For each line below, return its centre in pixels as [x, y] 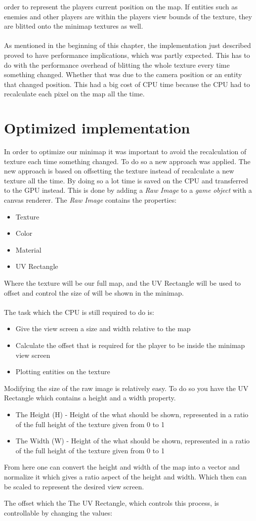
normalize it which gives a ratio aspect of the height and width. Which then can [126, 476]
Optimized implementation [97, 128]
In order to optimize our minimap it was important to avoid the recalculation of [125, 152]
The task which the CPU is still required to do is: [79, 312]
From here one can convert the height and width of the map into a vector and [122, 467]
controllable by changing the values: [58, 512]
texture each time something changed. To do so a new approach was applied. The [127, 161]
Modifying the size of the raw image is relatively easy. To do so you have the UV [126, 388]
